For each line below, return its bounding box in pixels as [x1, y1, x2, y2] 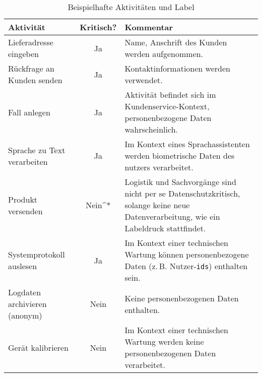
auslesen [8, 260, 37, 272]
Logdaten [8, 286, 41, 298]
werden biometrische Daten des [124, 150, 235, 161]
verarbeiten [8, 155, 48, 167]
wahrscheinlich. [124, 123, 178, 135]
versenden [8, 205, 43, 217]
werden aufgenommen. [124, 48, 204, 59]
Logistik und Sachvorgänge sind [124, 176, 236, 187]
